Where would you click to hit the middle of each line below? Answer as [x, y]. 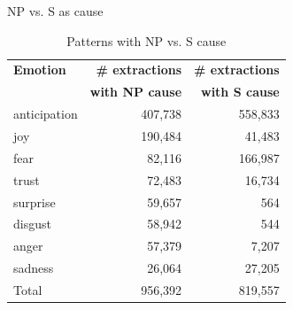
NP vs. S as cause [55, 11]
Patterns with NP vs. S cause [146, 40]
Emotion [40, 70]
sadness [34, 268]
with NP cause [136, 92]
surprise [35, 201]
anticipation [46, 114]
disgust [32, 224]
